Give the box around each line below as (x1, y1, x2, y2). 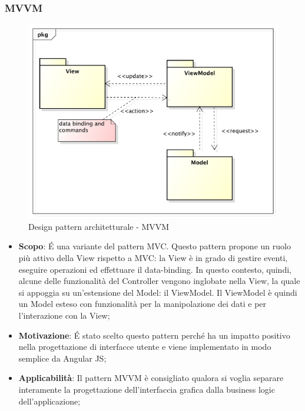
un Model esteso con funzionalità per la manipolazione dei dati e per (18, 298, 267, 310)
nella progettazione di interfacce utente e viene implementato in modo (18, 340, 271, 353)
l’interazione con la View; (18, 309, 110, 321)
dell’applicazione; (18, 395, 81, 407)
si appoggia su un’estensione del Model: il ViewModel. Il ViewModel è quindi (18, 286, 297, 298)
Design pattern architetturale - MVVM (28, 220, 170, 232)
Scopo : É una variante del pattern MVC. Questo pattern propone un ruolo (18, 240, 291, 252)
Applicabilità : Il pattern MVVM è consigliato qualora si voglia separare (18, 372, 284, 384)
